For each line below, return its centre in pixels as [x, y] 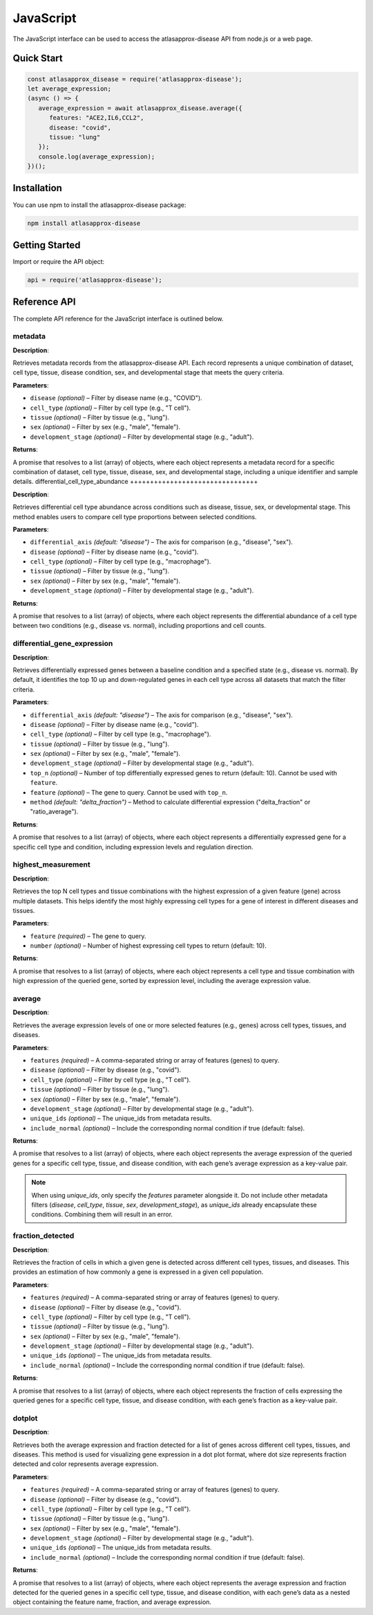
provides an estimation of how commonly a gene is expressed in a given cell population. [138, 1272]
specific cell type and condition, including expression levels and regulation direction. [133, 847]
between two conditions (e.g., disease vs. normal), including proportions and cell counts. [139, 626]
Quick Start [38, 58]
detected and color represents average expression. [86, 1464]
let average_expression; [69, 89]
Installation [37, 188]
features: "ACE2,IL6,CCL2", [97, 118]
